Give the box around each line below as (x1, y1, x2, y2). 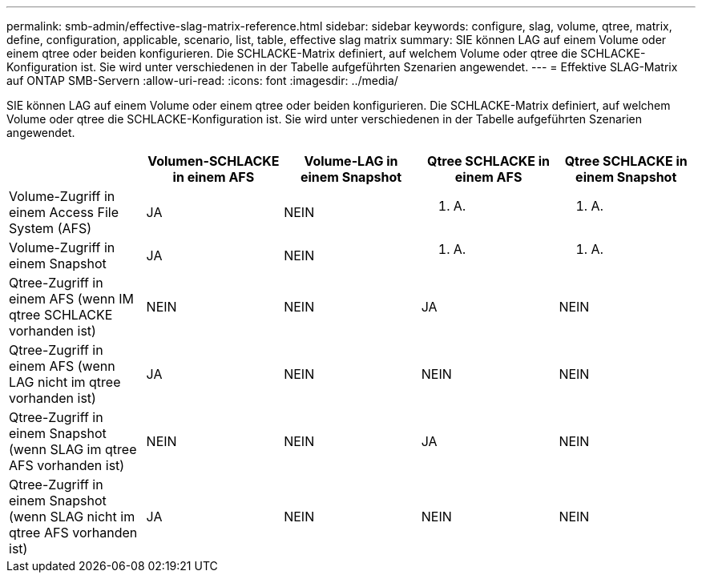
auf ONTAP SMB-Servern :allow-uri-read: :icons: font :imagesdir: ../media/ (6, 74, 398, 87)
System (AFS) (9, 220, 92, 236)
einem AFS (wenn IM (9, 291, 134, 307)
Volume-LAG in (304, 153, 398, 169)
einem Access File (9, 204, 119, 220)
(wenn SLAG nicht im (9, 509, 135, 525)
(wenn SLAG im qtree (9, 441, 137, 457)
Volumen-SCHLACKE (147, 153, 280, 169)
